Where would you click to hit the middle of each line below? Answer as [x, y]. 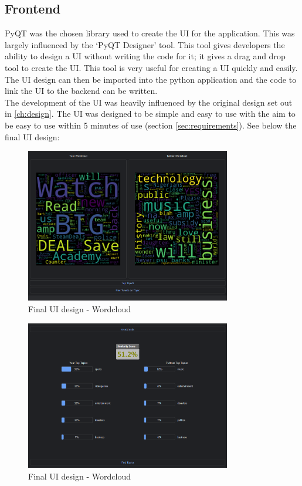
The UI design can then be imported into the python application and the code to [151, 79]
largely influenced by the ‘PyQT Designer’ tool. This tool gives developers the [145, 44]
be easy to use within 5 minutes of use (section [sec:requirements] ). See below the [151, 125]
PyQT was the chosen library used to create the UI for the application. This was [150, 33]
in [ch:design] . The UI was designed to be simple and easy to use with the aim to [150, 114]
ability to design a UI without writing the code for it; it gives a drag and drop [145, 56]
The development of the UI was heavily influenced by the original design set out [149, 102]
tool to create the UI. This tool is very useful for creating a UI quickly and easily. [151, 67]
